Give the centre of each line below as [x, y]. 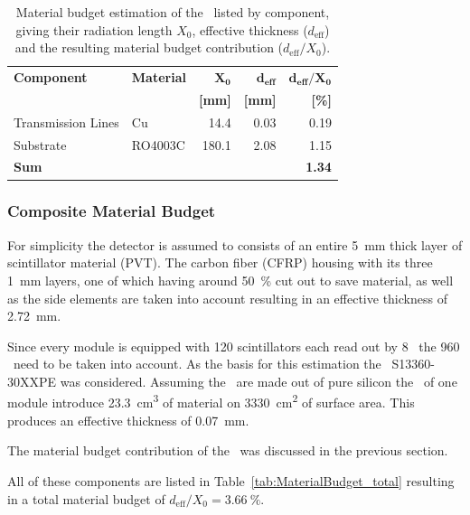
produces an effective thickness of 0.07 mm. [128, 420]
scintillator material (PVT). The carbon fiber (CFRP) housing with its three [220, 262]
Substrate [40, 144]
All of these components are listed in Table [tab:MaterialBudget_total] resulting [231, 480]
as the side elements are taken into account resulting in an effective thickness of [227, 298]
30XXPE [32, 381]
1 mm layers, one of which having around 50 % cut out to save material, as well [230, 280]
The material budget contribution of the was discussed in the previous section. [228, 450]
